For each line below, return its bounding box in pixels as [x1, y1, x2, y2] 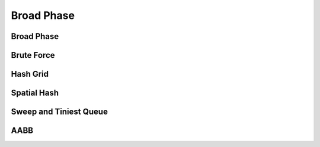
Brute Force [11, 50, 55, 60]
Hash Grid [11, 69, 49, 79]
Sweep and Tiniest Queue [11, 107, 108, 117]
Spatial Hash [11, 88, 59, 98]
